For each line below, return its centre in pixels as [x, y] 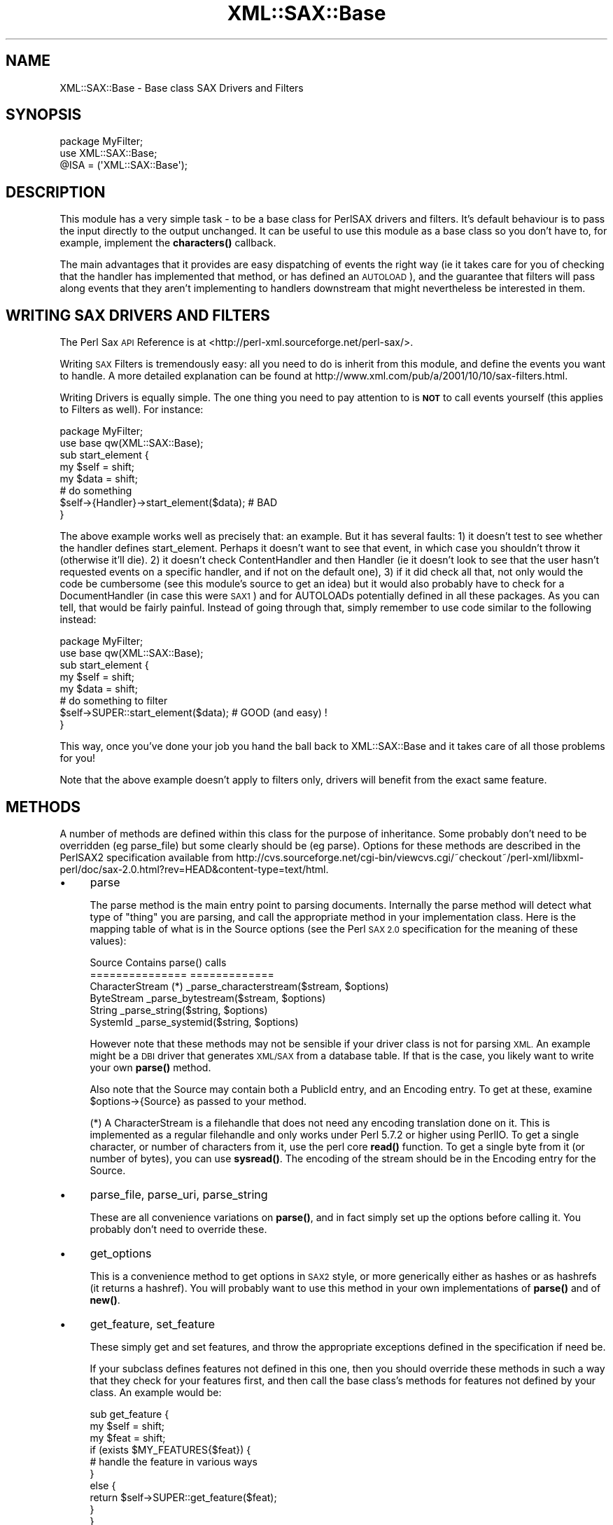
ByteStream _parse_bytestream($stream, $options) [208, 998]
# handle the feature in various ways [174, 1461]
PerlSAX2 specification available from [147, 857]
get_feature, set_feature [153, 1324]
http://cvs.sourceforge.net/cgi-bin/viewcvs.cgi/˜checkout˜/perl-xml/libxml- [410, 857]
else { [103, 1485]
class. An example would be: [156, 1392]
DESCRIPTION [56, 192]
